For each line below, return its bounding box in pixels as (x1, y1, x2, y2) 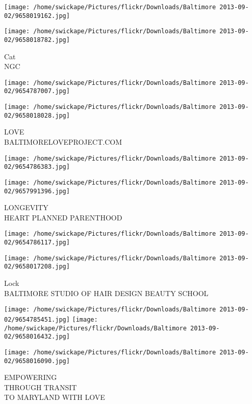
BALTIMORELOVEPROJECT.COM (4, 137, 122, 147)
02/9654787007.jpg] (4, 87, 70, 95)
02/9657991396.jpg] (4, 187, 70, 195)
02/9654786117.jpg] (4, 239, 70, 246)
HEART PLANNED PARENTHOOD (4, 212, 122, 222)
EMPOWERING (4, 372, 57, 383)
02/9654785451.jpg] (4, 316, 70, 323)
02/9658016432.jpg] (4, 333, 70, 341)
